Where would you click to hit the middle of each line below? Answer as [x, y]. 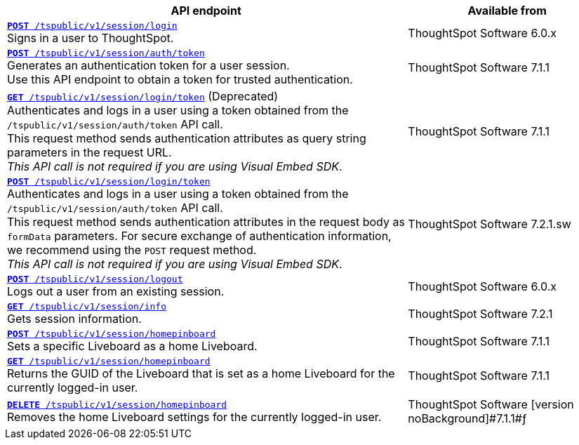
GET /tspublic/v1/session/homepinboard [109, 361]
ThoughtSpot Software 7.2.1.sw [490, 224]
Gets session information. [74, 319]
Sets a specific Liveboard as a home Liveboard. [132, 346]
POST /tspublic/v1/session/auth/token [106, 53]
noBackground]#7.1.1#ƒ [467, 418]
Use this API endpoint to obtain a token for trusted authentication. [180, 79]
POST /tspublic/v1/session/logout [95, 279]
